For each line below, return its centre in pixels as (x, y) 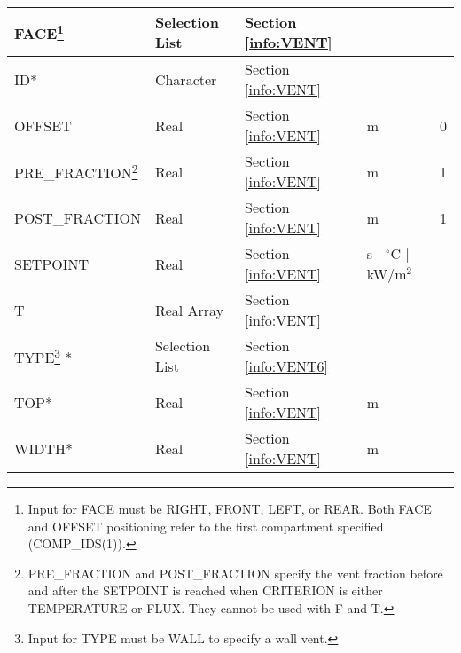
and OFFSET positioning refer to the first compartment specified (206, 526)
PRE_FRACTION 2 (76, 171)
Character (186, 79)
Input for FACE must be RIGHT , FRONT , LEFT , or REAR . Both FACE (230, 508)
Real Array (189, 310)
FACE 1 (39, 32)
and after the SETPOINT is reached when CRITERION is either (205, 590)
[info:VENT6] (287, 366)
